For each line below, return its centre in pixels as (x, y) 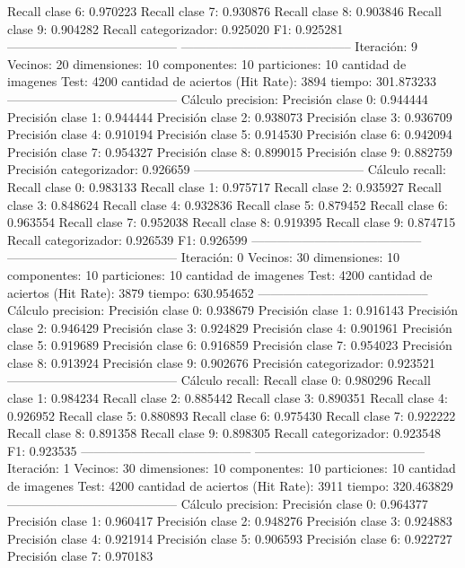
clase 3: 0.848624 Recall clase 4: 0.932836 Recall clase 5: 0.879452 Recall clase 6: (228, 204)
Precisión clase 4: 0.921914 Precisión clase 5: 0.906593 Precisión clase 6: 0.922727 (230, 538)
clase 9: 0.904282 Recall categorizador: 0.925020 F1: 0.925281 (175, 28)
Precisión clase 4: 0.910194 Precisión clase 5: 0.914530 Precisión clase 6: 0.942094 (230, 134)
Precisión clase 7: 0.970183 (80, 556)
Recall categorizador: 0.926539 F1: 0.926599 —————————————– (215, 239)
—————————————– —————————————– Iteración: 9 (212, 46)
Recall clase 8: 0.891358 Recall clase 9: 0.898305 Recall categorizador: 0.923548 (224, 433)
